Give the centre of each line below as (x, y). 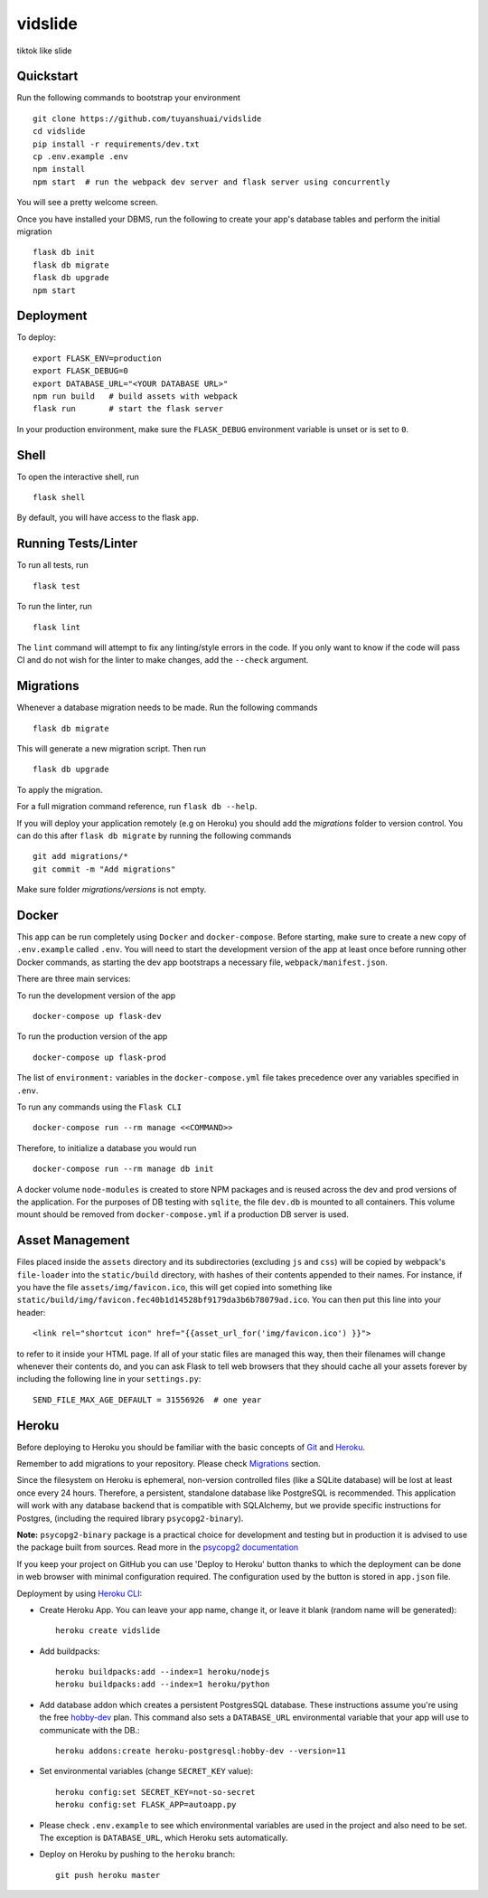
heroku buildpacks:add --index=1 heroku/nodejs (163, 1672)
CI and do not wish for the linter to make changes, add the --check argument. (163, 660)
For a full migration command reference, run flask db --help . (137, 807)
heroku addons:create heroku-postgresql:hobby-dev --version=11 (201, 1751)
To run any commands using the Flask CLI (99, 1107)
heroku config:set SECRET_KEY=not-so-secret (156, 1792)
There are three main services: (74, 979)
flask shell (59, 498)
